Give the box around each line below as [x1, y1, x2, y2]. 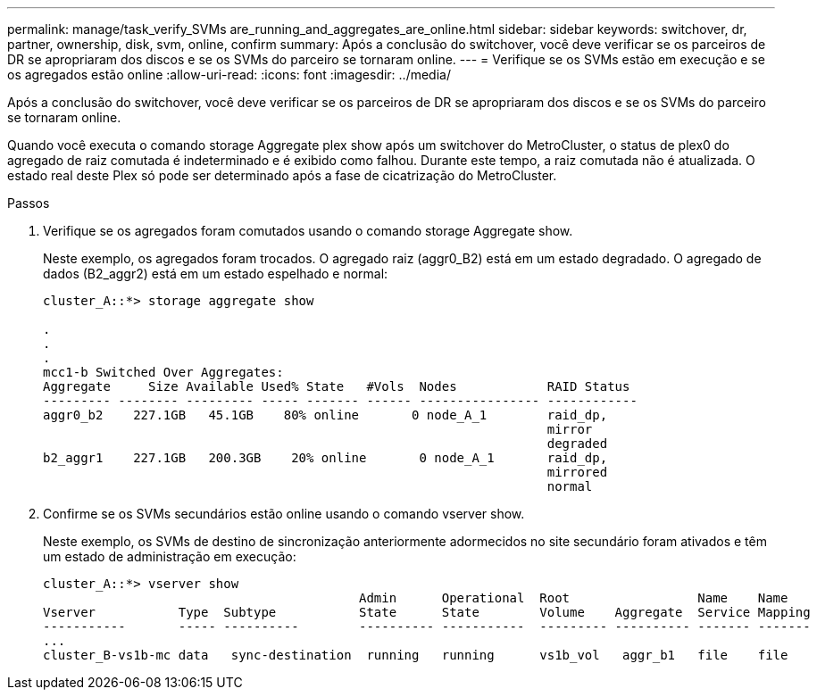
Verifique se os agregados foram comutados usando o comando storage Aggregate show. [43, 223, 573, 238]
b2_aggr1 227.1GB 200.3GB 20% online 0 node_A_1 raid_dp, [43, 451, 608, 465]
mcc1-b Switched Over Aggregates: [43, 365, 284, 379]
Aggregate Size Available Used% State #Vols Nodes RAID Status [43, 379, 630, 394]
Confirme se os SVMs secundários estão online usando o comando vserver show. [43, 506, 525, 521]
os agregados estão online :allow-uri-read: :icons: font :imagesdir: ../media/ [7, 67, 451, 82]
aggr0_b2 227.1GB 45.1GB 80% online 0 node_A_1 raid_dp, [43, 408, 608, 422]
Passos [7, 195, 50, 211]
